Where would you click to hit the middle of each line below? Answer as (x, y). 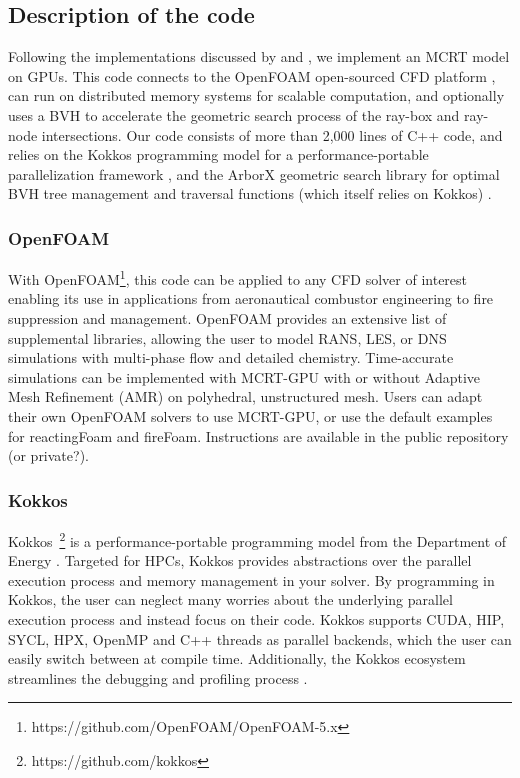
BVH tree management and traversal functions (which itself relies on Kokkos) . (250, 193)
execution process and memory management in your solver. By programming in (251, 579)
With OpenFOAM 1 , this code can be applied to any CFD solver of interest (238, 277)
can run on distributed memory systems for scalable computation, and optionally (256, 95)
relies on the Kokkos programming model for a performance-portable (218, 154)
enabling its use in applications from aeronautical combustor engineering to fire (251, 298)
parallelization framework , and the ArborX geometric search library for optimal (254, 173)
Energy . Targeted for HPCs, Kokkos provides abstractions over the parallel (240, 560)
